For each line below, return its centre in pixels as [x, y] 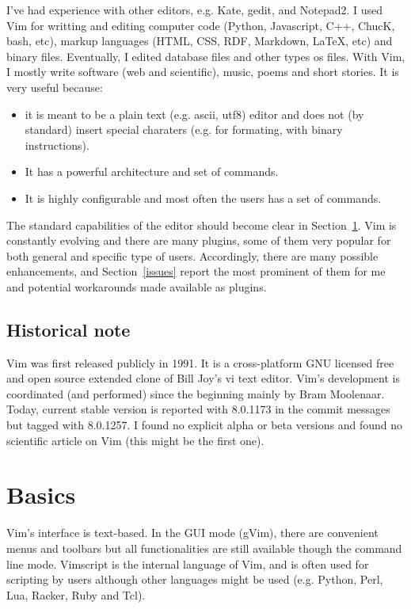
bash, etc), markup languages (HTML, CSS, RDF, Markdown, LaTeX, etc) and [200, 41]
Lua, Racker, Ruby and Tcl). [76, 594]
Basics [41, 495]
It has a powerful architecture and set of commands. [152, 171]
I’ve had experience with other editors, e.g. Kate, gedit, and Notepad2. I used [195, 10]
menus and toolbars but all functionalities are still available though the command [204, 548]
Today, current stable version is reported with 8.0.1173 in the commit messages [198, 409]
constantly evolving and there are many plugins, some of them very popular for [199, 240]
